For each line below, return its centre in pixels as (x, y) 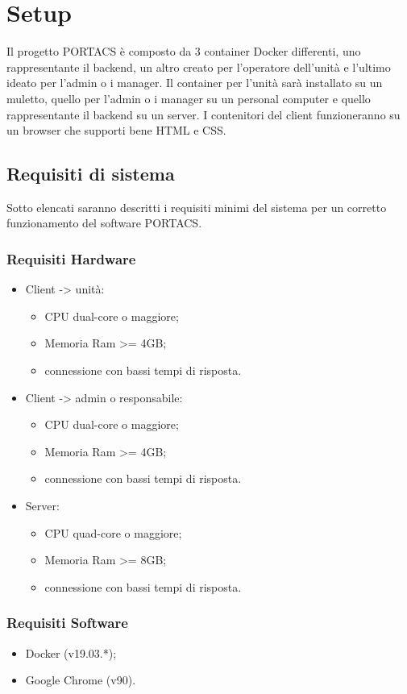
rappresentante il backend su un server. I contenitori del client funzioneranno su (203, 114)
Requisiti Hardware (71, 259)
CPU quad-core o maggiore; (113, 532)
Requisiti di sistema (91, 174)
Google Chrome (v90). (81, 680)
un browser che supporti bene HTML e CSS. (116, 130)
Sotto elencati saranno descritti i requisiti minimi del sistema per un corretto (197, 207)
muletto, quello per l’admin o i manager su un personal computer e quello (189, 98)
